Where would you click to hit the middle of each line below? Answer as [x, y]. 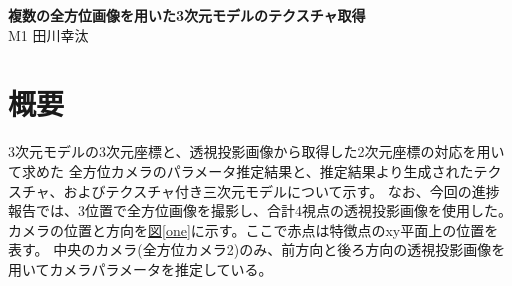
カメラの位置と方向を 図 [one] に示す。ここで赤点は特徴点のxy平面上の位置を [253, 229]
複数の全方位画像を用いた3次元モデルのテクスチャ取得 [187, 15]
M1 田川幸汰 [48, 34]
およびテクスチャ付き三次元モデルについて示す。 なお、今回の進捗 [281, 190]
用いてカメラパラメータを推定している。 [140, 268]
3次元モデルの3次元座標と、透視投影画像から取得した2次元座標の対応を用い [256, 151]
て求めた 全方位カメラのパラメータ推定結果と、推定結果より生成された [241, 170]
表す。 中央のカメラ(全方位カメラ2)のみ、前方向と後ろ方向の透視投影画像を [257, 249]
